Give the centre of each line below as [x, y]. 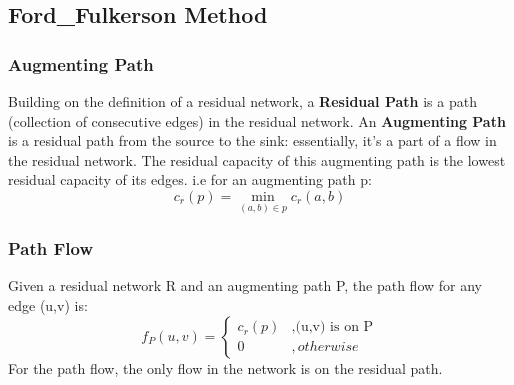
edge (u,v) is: [48, 305]
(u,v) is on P [334, 327]
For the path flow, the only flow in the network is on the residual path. [225, 367]
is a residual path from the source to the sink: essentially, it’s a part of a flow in [252, 140]
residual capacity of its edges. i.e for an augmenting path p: [190, 179]
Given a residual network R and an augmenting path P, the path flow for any [245, 285]
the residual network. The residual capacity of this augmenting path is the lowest [257, 159]
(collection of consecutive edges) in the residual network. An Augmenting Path [257, 120]
